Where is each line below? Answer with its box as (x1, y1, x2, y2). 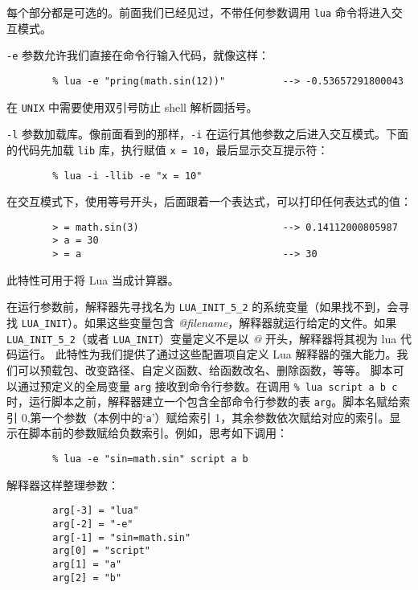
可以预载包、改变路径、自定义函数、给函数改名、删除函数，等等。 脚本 (17, 361, 393, 378)
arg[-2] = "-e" (52, 518, 133, 530)
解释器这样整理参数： (6, 476, 119, 493)
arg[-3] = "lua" (52, 505, 139, 517)
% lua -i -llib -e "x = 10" (52, 170, 203, 182)
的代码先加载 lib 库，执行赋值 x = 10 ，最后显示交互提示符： (6, 141, 329, 158)
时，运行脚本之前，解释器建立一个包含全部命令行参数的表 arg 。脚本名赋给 (6, 393, 400, 410)
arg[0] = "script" (52, 545, 150, 557)
